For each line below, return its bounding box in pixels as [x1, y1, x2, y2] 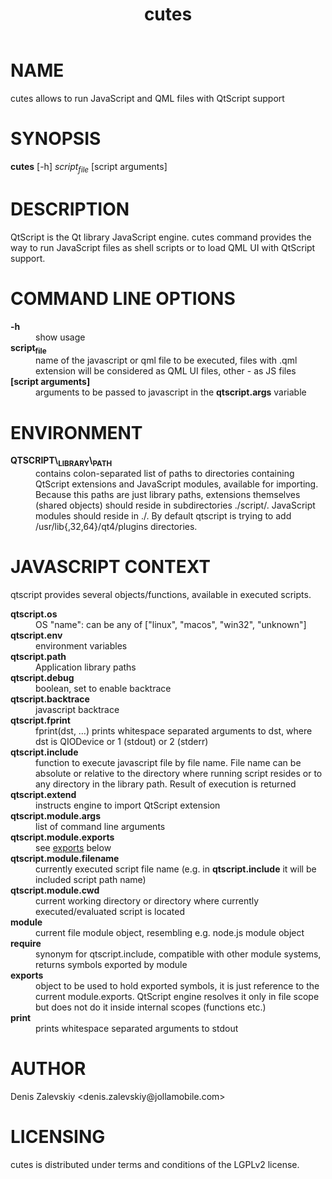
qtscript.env [10, 629, 63, 642]
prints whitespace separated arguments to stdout [35, 1023, 239, 1035]
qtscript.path [10, 651, 67, 663]
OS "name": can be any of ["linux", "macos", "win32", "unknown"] [35, 619, 307, 631]
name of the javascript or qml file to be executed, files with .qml [35, 354, 298, 367]
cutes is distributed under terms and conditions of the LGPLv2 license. [10, 1158, 300, 1170]
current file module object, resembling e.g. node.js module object [35, 927, 305, 939]
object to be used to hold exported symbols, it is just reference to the [35, 980, 320, 992]
